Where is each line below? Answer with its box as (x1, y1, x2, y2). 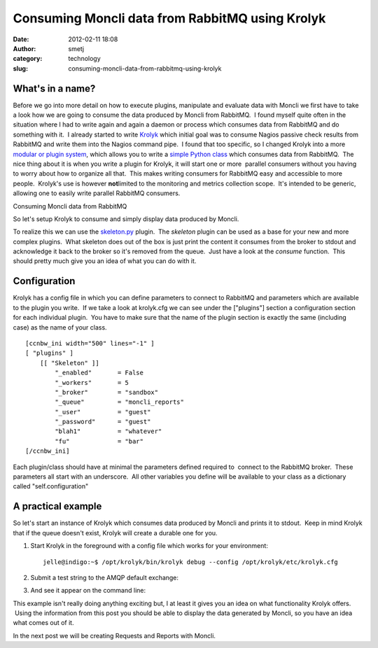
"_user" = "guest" (55, 408, 151, 416)
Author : (13, 44, 36, 52)
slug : (13, 64, 28, 73)
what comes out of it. (13, 619, 74, 627)
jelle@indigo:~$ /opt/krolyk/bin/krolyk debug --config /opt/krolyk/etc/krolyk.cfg (43, 558, 339, 566)
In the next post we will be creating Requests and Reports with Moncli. (13, 631, 216, 640)
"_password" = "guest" (55, 418, 151, 426)
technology (68, 55, 101, 63)
